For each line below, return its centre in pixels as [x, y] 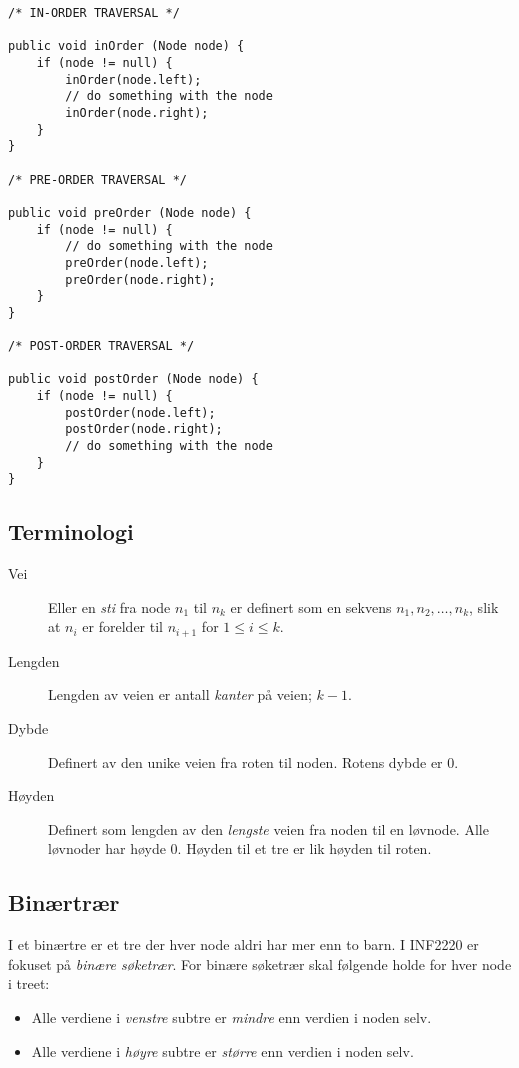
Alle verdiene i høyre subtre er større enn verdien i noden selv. [222, 1050]
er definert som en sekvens [311, 606]
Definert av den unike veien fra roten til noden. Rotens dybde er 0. [253, 761]
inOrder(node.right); [137, 112]
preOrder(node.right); [140, 279]
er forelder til [122, 626]
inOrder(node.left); [133, 79]
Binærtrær [64, 902]
